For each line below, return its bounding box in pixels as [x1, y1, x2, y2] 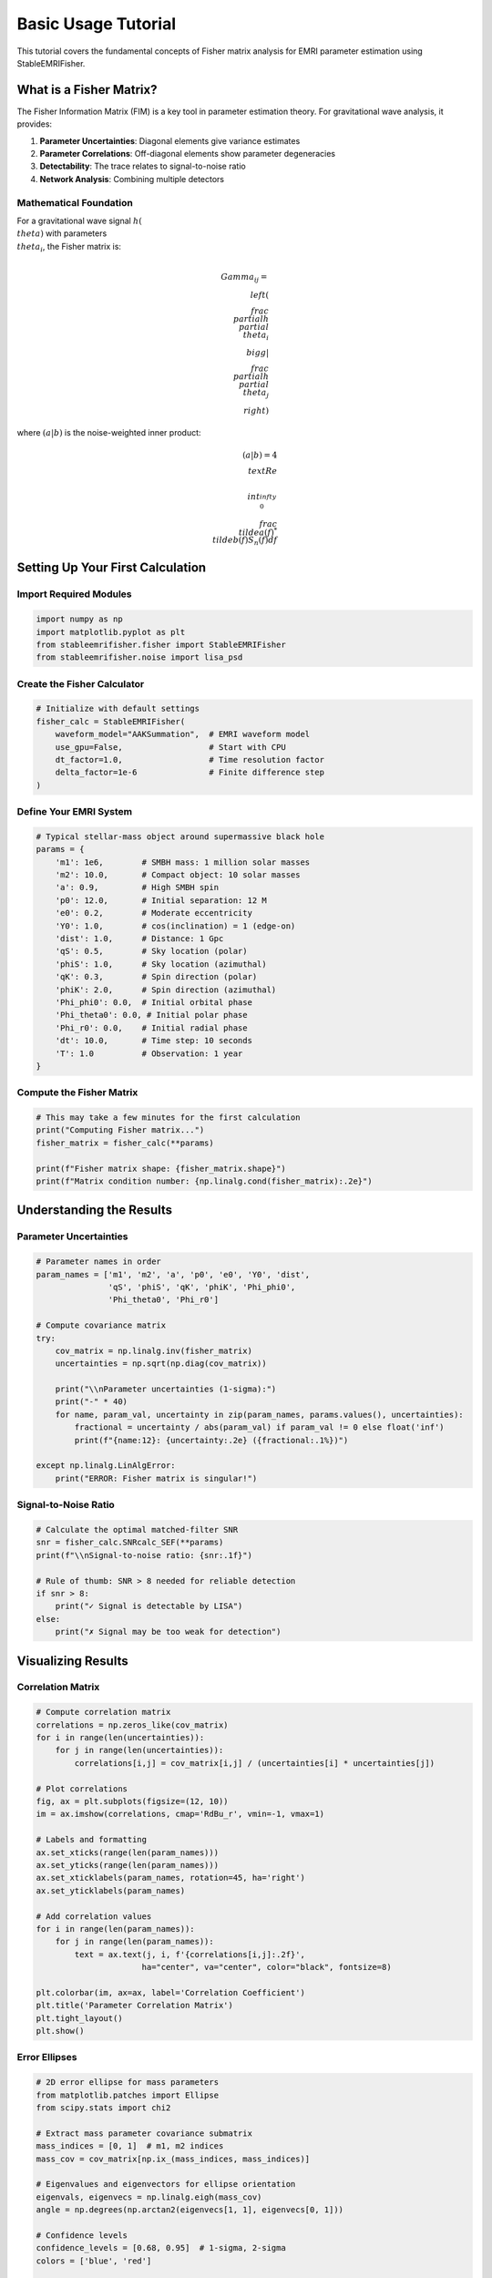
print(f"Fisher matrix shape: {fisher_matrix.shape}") [36, 1163, 286, 1174]
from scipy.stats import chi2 [36, 2102, 171, 2113]
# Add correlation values [36, 1911, 152, 1922]
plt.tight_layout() [36, 2013, 123, 2023]
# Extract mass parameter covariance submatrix [36, 2128, 252, 2139]
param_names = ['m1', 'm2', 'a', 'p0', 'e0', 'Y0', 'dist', [36, 1269, 311, 1279]
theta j [242, 387, 269, 400]
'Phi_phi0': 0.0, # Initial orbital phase [55, 997, 252, 1007]
